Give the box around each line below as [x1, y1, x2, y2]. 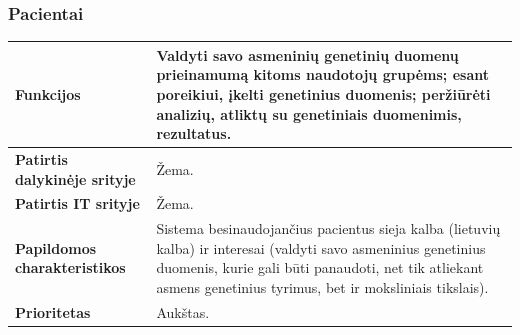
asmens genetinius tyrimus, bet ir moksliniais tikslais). [156, 277, 489, 297]
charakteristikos [15, 257, 126, 278]
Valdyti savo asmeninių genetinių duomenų [156, 44, 459, 65]
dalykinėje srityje [15, 168, 136, 189]
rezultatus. [156, 123, 232, 144]
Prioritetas [15, 301, 91, 322]
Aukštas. [156, 301, 210, 322]
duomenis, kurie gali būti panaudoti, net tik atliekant [156, 257, 484, 278]
